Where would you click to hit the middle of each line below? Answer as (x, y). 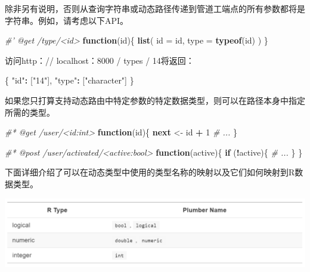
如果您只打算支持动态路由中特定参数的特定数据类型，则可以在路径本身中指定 (155, 100)
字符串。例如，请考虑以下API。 (67, 20)
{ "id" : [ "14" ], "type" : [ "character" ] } (69, 80)
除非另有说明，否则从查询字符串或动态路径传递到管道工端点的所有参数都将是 (155, 8)
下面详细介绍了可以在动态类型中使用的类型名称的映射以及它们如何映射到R (150, 172)
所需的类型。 (30, 112)
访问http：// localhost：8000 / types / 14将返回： (100, 60)
